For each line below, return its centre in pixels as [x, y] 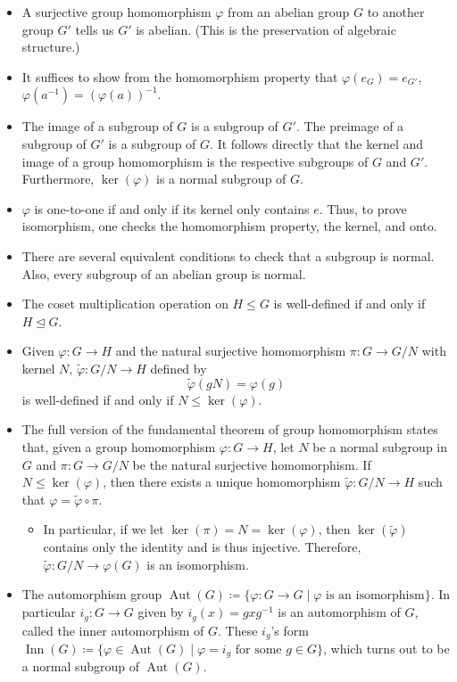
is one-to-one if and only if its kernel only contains [172, 208]
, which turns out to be [386, 648]
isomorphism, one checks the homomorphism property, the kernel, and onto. [229, 226]
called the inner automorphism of [113, 630]
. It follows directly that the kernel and [317, 143]
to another [396, 12]
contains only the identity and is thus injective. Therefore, [202, 547]
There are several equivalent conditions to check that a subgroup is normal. [228, 255]
